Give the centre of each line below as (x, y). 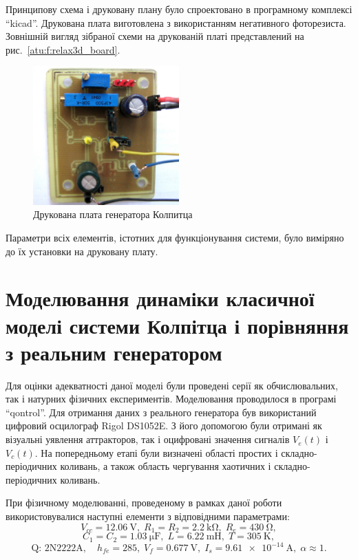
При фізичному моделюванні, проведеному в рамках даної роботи (144, 503)
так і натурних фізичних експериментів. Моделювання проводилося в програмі (171, 399)
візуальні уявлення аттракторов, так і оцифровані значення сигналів (148, 439)
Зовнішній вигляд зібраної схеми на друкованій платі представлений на (155, 36)
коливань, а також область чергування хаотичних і (166, 466)
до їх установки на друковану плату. (82, 251)
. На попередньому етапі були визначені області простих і (156, 452)
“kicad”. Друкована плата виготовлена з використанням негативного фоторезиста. (176, 22)
